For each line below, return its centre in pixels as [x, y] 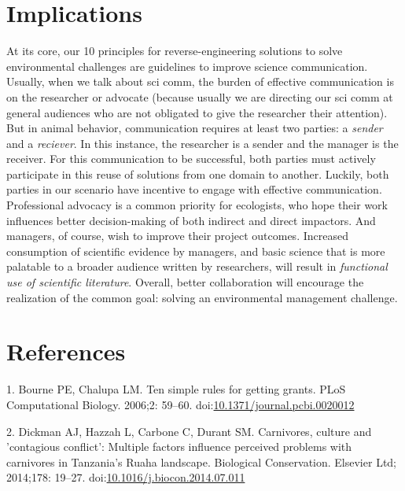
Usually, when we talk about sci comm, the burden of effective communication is [200, 81]
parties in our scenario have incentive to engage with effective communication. [194, 189]
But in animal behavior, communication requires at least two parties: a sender [195, 128]
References [66, 351]
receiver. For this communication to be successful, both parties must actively [191, 159]
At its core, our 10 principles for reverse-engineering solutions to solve [175, 51]
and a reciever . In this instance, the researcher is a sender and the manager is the [202, 143]
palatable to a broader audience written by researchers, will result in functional [197, 266]
